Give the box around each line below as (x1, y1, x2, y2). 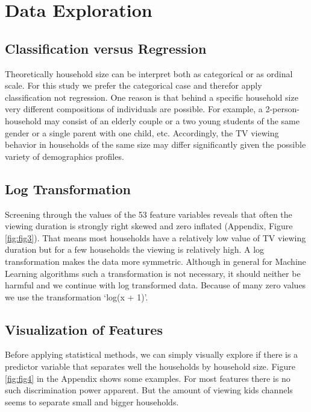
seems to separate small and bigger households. (5, 395, 179, 408)
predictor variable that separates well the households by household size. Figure (5, 360, 295, 373)
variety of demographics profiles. (5, 150, 124, 162)
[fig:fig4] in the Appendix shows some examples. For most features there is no (5, 372, 291, 384)
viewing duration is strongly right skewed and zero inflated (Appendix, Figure (5, 220, 293, 232)
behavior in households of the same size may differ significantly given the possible (5, 138, 306, 151)
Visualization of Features (5, 320, 163, 338)
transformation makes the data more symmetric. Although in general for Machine (5, 255, 306, 267)
